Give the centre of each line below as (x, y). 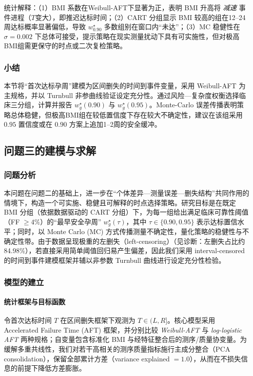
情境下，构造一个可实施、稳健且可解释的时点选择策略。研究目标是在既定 (120, 202)
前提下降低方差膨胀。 (51, 368)
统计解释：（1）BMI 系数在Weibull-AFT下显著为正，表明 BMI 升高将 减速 (120, 7)
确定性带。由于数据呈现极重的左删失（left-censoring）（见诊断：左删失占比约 (125, 241)
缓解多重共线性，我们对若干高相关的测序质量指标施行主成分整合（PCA (117, 349)
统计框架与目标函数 (35, 302)
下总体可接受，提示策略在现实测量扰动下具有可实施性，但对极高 (137, 36)
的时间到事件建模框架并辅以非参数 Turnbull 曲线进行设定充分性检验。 (115, 260)
